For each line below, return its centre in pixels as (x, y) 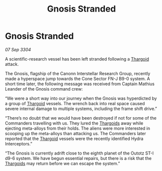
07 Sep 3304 (18, 49)
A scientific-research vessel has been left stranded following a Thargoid (77, 59)
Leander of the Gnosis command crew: (44, 89)
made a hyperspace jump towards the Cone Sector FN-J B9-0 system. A (78, 78)
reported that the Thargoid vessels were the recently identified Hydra (74, 139)
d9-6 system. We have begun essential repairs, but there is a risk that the (78, 158)
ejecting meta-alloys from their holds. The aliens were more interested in (78, 128)
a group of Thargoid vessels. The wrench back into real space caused (75, 103)
